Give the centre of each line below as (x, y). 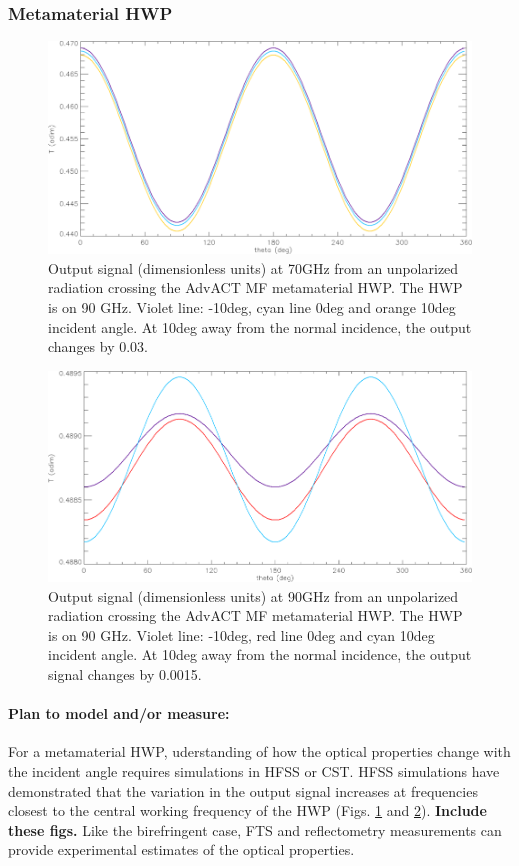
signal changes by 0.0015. (125, 673)
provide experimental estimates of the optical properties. (181, 849)
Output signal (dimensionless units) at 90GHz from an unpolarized (253, 595)
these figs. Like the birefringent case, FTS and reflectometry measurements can (255, 829)
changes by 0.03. (98, 346)
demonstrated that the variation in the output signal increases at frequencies (243, 790)
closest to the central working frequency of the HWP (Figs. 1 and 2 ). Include (247, 810)
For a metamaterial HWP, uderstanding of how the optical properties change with (259, 751)
